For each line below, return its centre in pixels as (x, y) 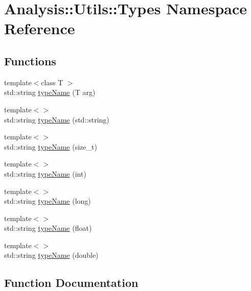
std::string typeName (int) (45, 173)
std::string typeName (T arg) (50, 92)
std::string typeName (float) (48, 228)
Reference (40, 28)
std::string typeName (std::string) (57, 119)
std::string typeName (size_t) (51, 146)
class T (52, 82)
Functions (30, 60)
